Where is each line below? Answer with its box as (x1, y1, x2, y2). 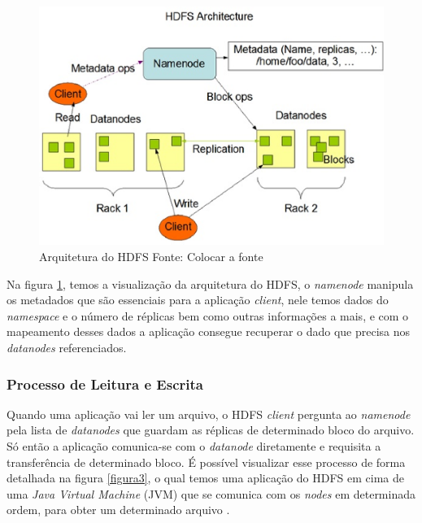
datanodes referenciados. (7, 339, 127, 355)
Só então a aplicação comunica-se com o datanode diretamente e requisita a (7, 438, 381, 454)
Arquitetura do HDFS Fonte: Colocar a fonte (39, 248, 263, 265)
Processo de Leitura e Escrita (7, 373, 203, 394)
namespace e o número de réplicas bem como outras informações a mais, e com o (7, 307, 409, 324)
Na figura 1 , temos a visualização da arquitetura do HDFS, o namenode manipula (7, 275, 414, 292)
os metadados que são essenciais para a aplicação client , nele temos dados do (7, 291, 389, 308)
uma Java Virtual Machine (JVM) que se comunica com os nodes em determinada (7, 485, 415, 502)
